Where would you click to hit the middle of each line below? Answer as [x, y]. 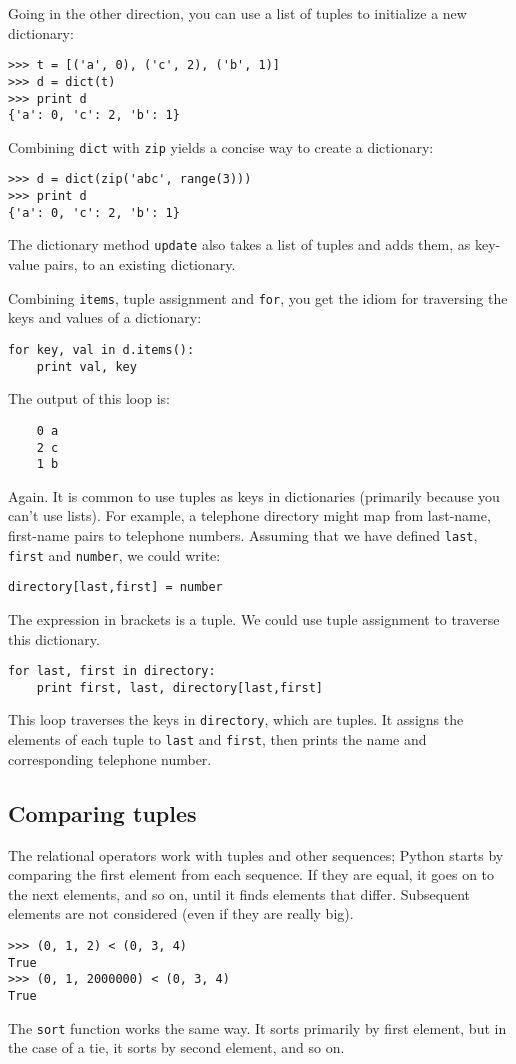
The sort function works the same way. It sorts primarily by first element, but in [257, 1027]
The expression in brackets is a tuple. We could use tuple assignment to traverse [254, 618]
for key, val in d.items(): [101, 349]
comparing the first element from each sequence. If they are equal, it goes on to [251, 874]
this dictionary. [54, 638]
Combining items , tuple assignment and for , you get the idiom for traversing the [258, 297]
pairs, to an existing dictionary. [140, 264]
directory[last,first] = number [115, 587]
